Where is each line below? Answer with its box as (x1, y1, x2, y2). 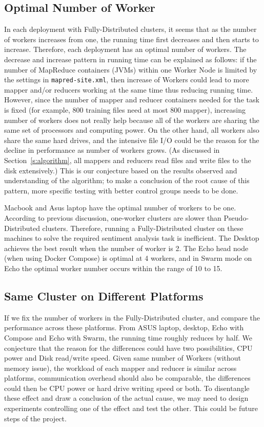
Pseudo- (224, 212, 249, 223)
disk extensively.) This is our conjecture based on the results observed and (4, 165, 237, 175)
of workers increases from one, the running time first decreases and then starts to (4, 33, 259, 44)
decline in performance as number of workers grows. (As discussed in (4, 145, 220, 155)
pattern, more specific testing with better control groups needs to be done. (4, 185, 238, 195)
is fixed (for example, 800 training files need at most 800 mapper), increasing (4, 104, 246, 115)
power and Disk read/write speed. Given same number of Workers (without (4, 352, 241, 363)
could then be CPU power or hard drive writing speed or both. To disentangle (4, 382, 250, 393)
